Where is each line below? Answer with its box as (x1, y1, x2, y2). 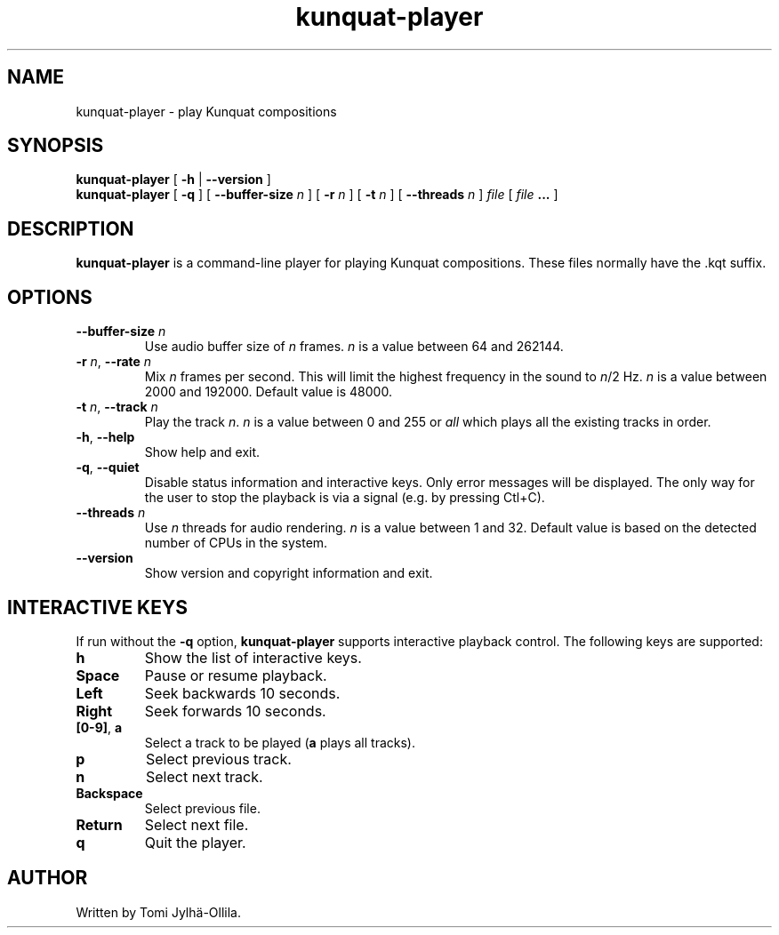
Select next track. (145, 767, 263, 786)
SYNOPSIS (7, 134, 104, 157)
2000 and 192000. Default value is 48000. (144, 384, 392, 400)
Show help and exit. (144, 444, 261, 460)
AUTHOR (7, 867, 88, 890)
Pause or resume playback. (144, 666, 327, 684)
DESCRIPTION (7, 217, 134, 240)
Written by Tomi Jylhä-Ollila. (76, 904, 241, 920)
